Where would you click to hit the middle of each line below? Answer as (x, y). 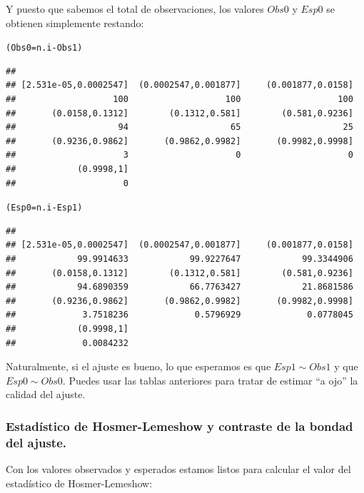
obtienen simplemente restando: (75, 22)
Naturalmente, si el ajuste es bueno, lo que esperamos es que (138, 366)
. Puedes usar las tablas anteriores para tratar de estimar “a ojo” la (210, 380)
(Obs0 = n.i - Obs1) (44, 48)
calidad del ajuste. (46, 394)
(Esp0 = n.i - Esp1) (44, 208)
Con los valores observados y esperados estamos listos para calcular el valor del (178, 469)
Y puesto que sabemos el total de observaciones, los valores (135, 9)
